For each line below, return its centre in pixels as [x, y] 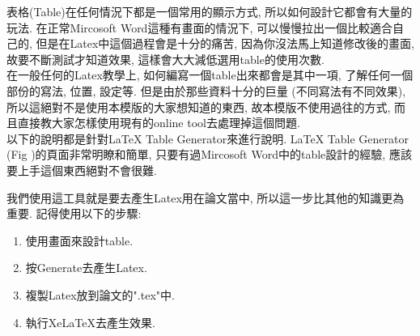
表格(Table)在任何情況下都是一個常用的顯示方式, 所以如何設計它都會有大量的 [210, 11]
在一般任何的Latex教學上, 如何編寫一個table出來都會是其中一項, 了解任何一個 [210, 75]
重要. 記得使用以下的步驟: [74, 213]
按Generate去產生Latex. [86, 268]
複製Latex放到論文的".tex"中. [100, 294]
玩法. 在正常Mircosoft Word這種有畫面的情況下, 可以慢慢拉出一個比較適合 [199, 27]
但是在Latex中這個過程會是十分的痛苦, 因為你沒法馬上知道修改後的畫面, [225, 43]
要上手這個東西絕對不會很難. [82, 170]
